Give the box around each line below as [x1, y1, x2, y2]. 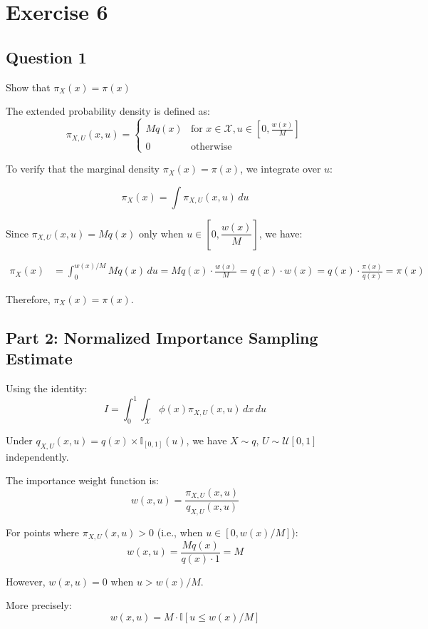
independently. [6, 449, 69, 464]
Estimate [6, 347, 73, 369]
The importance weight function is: [6, 473, 159, 488]
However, [6, 573, 46, 588]
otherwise [190, 142, 232, 153]
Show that [6, 79, 51, 94]
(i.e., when [157, 525, 203, 540]
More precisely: [6, 598, 72, 613]
